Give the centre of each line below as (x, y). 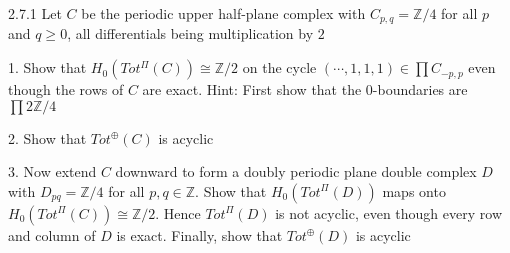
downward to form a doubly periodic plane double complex (296, 171)
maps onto (414, 190)
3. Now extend (52, 171)
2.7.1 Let (35, 13)
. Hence (178, 212)
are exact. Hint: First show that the (252, 89)
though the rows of (66, 89)
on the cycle (279, 67)
